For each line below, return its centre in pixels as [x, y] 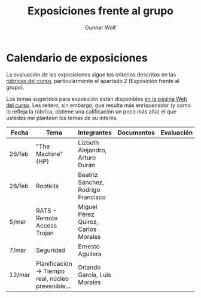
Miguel [88, 207]
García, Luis [95, 275]
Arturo [87, 158]
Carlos [87, 229]
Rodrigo [89, 189]
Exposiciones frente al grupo [100, 11]
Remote [47, 218]
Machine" [49, 153]
